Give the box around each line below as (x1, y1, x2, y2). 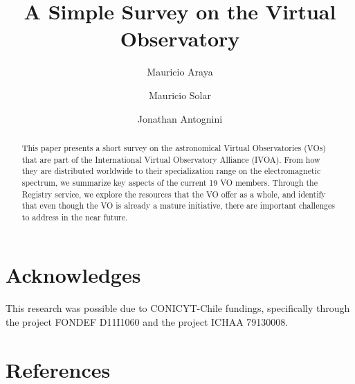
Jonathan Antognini (137, 111, 223, 125)
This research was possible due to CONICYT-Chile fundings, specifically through (6, 301, 350, 315)
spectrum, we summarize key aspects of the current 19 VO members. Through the (21, 176, 318, 188)
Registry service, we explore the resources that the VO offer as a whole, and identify (21, 188, 326, 200)
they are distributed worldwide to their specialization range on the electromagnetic (21, 165, 321, 177)
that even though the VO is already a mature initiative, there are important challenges (21, 200, 335, 211)
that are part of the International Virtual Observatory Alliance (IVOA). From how (21, 153, 320, 165)
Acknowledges (6, 261, 141, 289)
